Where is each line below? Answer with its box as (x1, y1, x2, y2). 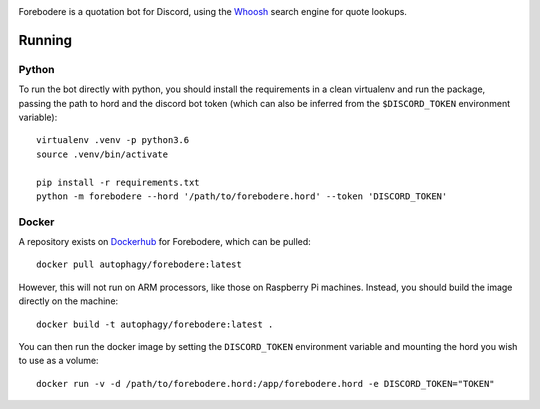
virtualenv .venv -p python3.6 (36, 135, 190, 146)
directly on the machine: (18, 295, 119, 307)
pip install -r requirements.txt (36, 176, 200, 188)
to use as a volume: (18, 355, 99, 367)
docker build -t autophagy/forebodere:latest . (36, 318, 274, 330)
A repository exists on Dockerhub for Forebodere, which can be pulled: (18, 236, 312, 248)
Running (18, 31, 73, 49)
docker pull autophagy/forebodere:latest (36, 259, 242, 270)
